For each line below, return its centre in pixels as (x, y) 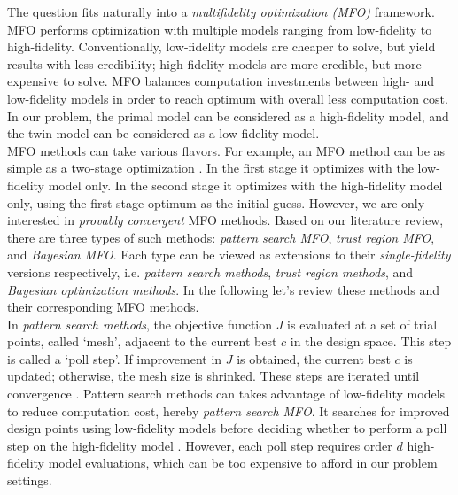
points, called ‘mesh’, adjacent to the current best (142, 341)
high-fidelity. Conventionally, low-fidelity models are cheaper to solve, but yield (221, 46)
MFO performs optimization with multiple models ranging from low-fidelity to (220, 29)
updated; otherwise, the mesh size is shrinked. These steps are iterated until (213, 376)
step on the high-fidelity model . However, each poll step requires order (200, 445)
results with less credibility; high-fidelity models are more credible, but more (214, 63)
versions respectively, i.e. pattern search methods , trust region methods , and (210, 271)
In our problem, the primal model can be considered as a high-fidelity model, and (228, 116)
